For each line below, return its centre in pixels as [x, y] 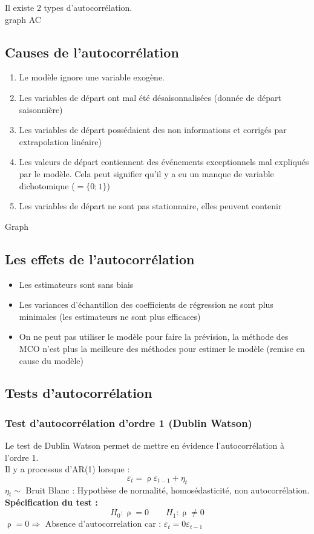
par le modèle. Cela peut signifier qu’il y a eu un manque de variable [146, 173]
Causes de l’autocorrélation [92, 52]
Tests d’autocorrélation [79, 393]
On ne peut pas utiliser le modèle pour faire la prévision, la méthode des [154, 337]
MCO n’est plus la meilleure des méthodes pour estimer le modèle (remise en [162, 348]
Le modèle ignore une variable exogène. [92, 77]
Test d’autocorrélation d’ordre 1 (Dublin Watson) [129, 422]
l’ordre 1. [22, 457]
